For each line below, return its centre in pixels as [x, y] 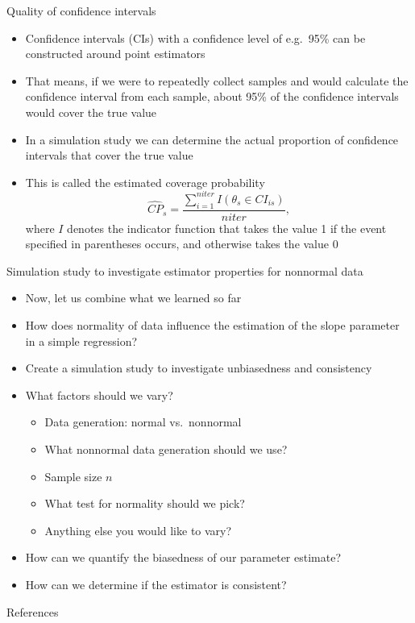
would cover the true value [91, 112]
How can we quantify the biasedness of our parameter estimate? [183, 557]
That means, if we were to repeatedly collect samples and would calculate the [217, 80]
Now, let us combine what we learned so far [133, 298]
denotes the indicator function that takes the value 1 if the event [227, 228]
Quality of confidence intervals [81, 10]
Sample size [73, 476]
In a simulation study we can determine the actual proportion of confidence [212, 139]
